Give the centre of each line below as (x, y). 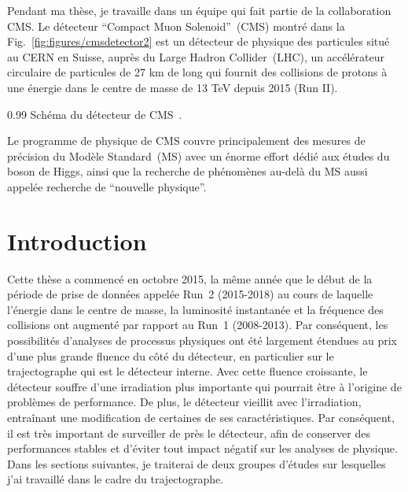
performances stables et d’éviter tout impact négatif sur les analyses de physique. (202, 448)
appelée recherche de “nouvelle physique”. (107, 186)
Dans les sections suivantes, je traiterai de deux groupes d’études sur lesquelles (197, 463)
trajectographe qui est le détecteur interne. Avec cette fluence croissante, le (187, 371)
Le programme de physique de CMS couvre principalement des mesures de (186, 141)
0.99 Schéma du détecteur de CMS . (95, 114)
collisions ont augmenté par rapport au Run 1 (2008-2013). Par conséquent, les (198, 325)
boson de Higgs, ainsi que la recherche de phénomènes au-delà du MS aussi (187, 171)
